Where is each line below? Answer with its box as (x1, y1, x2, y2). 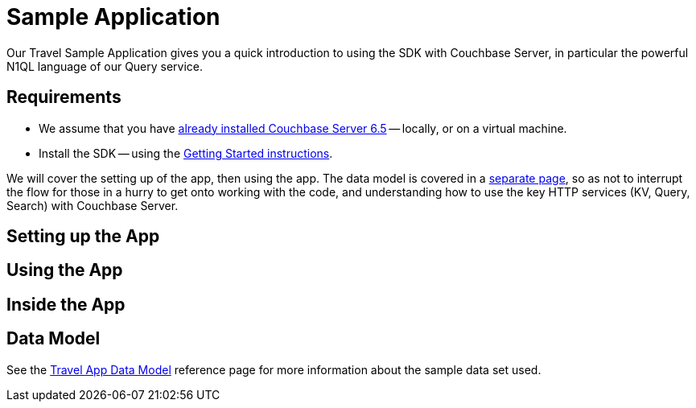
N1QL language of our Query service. (6, 59, 204, 73)
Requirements (6, 87, 121, 108)
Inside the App (6, 294, 126, 315)
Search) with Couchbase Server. (6, 198, 179, 212)
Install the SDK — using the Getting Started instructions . (39, 146, 333, 160)
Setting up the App (6, 226, 160, 247)
